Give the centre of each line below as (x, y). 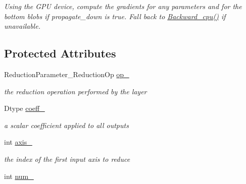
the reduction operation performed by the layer (76, 91)
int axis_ (18, 142)
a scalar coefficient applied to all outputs (66, 125)
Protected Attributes (60, 53)
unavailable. (22, 26)
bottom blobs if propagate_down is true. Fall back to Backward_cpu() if (115, 16)
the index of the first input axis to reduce (67, 159)
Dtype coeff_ (24, 108)
